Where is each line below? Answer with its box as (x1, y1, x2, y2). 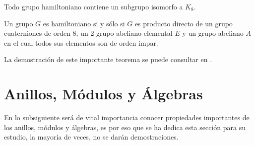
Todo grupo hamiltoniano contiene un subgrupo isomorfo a (4, 1, 183, 11)
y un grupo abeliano (182, 28, 244, 38)
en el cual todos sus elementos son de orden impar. (4, 37, 158, 48)
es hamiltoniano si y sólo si (43, 18, 125, 28)
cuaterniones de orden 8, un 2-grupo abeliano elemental (4, 28, 173, 38)
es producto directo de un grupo (134, 18, 233, 28)
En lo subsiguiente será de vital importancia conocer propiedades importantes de (4, 112, 250, 123)
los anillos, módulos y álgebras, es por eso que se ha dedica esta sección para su (4, 122, 246, 132)
